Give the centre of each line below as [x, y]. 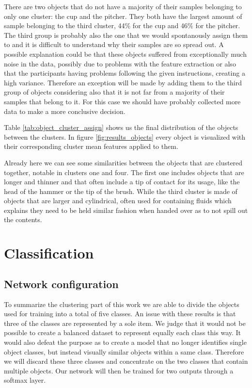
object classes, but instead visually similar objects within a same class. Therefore [124, 351]
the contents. [23, 219]
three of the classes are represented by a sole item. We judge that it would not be [125, 323]
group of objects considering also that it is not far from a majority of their [114, 92]
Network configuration [61, 283]
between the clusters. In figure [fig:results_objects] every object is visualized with [125, 137]
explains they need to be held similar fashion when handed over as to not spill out [126, 210]
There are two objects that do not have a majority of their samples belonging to [123, 6]
